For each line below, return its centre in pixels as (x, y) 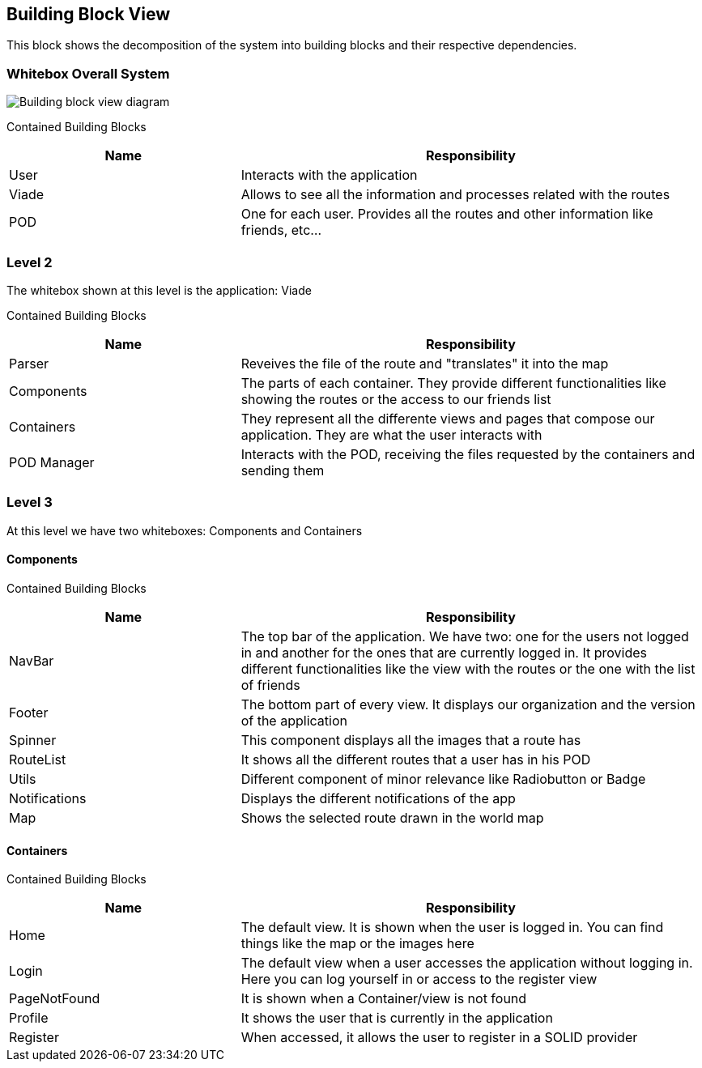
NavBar (32, 660)
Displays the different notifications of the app (378, 798)
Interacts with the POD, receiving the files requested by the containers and (468, 454)
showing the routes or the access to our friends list (396, 399)
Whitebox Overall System (88, 73)
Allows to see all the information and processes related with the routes (455, 195)
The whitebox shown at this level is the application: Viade (159, 290)
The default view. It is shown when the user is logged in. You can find (452, 928)
